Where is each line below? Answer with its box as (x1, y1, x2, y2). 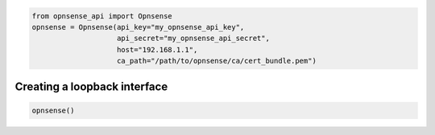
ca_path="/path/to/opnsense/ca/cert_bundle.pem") (117, 56, 317, 66)
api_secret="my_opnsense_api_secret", (117, 34, 270, 43)
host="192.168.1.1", (117, 45, 198, 54)
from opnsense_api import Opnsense (31, 11, 172, 20)
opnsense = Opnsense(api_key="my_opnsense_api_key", (31, 22, 245, 31)
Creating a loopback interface (14, 80, 168, 93)
